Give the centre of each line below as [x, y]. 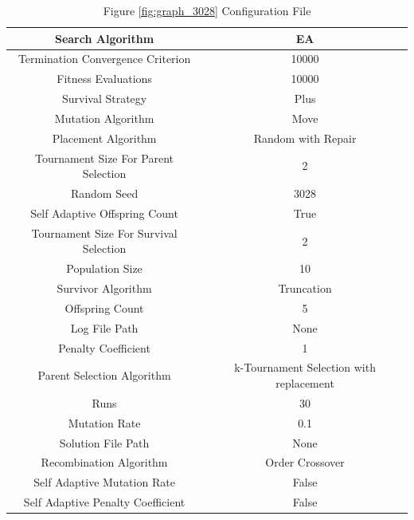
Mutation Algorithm [104, 118]
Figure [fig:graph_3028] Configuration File [207, 10]
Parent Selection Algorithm [104, 375]
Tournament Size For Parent [105, 158]
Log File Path [104, 327]
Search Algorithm [104, 38]
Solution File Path [104, 442]
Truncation [305, 288]
